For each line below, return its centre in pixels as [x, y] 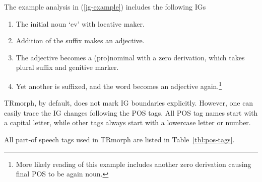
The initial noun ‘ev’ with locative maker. [80, 23]
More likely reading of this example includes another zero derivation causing [134, 164]
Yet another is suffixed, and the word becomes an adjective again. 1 [119, 85]
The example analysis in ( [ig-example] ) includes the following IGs [105, 7]
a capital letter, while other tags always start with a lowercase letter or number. [127, 122]
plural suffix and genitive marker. [67, 67]
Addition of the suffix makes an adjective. [80, 40]
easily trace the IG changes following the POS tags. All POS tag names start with [131, 112]
